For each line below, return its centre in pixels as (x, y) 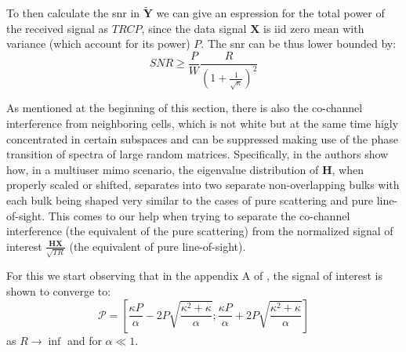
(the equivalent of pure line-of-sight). (158, 246)
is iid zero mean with (314, 28)
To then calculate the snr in (73, 13)
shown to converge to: (59, 291)
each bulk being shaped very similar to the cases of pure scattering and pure (190, 200)
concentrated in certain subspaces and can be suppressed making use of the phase (203, 138)
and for (84, 340)
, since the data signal (194, 28)
